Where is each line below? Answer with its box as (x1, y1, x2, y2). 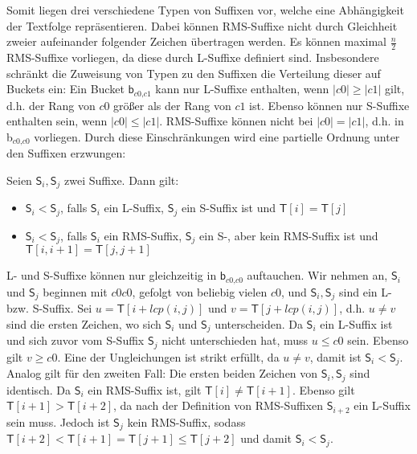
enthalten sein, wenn (6, 112, 108, 129)
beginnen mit (43, 283, 108, 300)
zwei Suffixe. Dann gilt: (64, 171, 179, 188)
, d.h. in (365, 112, 404, 129)
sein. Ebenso (347, 332, 409, 349)
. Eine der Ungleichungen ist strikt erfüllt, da (57, 348, 280, 365)
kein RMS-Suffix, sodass (127, 413, 246, 430)
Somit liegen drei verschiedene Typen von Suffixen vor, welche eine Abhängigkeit (6, 2, 404, 18)
